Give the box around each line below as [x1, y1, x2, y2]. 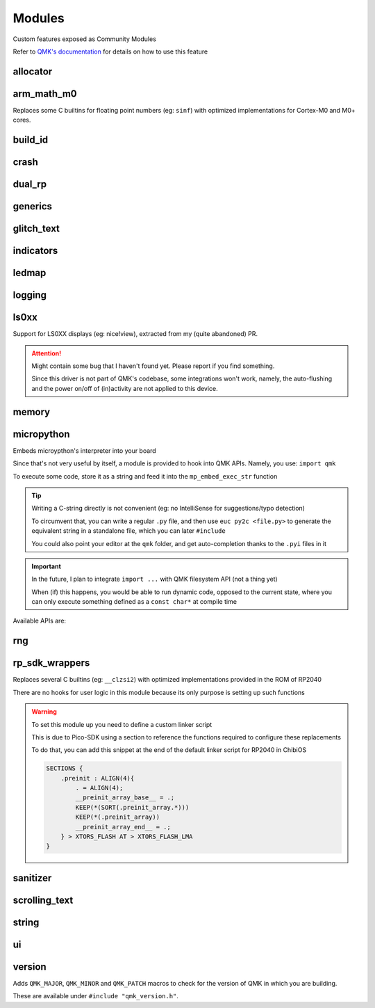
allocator [12, 65, 53, 77]
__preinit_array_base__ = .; [75, 794, 175, 801]
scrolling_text [12, 894, 74, 906]
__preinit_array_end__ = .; [75, 823, 172, 831]
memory [12, 406, 51, 417]
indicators [12, 245, 58, 257]
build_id [12, 134, 49, 146]
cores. [12, 115, 31, 125]
